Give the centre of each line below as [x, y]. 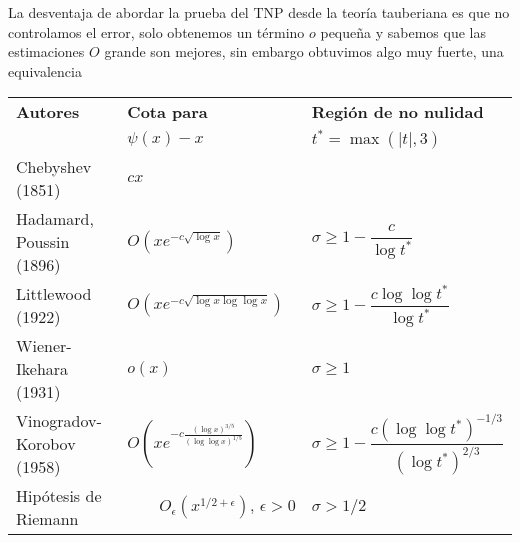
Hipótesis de [59, 496]
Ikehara [42, 369]
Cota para [167, 112]
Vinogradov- [59, 421]
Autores [48, 112]
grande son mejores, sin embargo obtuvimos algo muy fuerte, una [304, 51]
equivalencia [45, 70]
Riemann [47, 519]
